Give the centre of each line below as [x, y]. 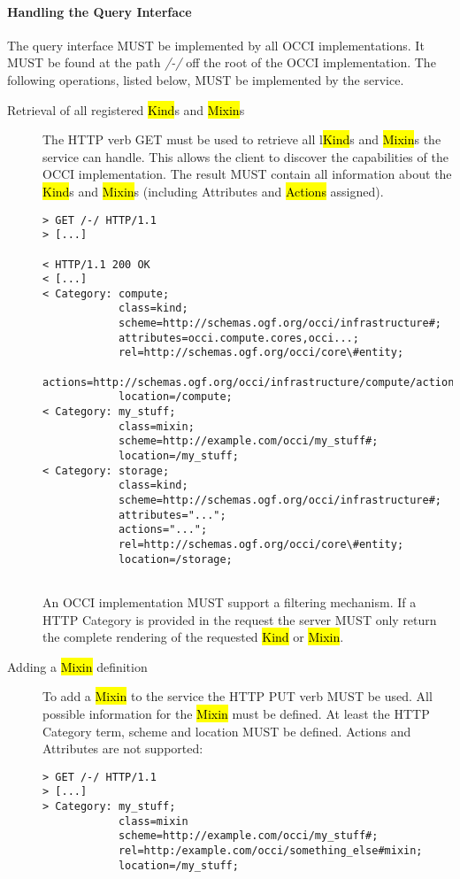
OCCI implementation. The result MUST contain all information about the [247, 174]
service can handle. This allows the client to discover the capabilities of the [245, 156]
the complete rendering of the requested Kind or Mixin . [193, 637]
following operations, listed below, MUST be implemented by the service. [206, 79]
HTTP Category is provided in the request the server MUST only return [240, 619]
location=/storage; [175, 559]
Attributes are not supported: [123, 748]
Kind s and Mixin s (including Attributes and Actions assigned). [213, 191]
